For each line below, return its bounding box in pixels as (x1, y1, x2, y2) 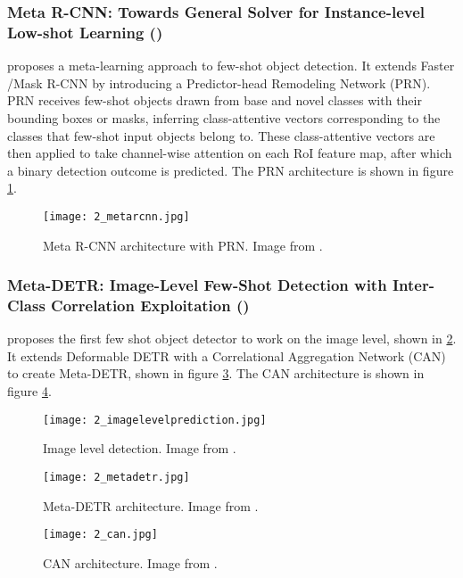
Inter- (392, 274, 434, 296)
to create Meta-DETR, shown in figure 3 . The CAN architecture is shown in (7, 364, 425, 383)
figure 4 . (7, 382, 52, 400)
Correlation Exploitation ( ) (51, 293, 250, 316)
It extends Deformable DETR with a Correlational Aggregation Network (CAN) (7, 346, 446, 365)
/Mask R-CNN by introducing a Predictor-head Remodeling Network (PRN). (7, 73, 431, 92)
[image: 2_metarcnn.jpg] (43, 210, 190, 223)
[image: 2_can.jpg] (43, 528, 158, 541)
